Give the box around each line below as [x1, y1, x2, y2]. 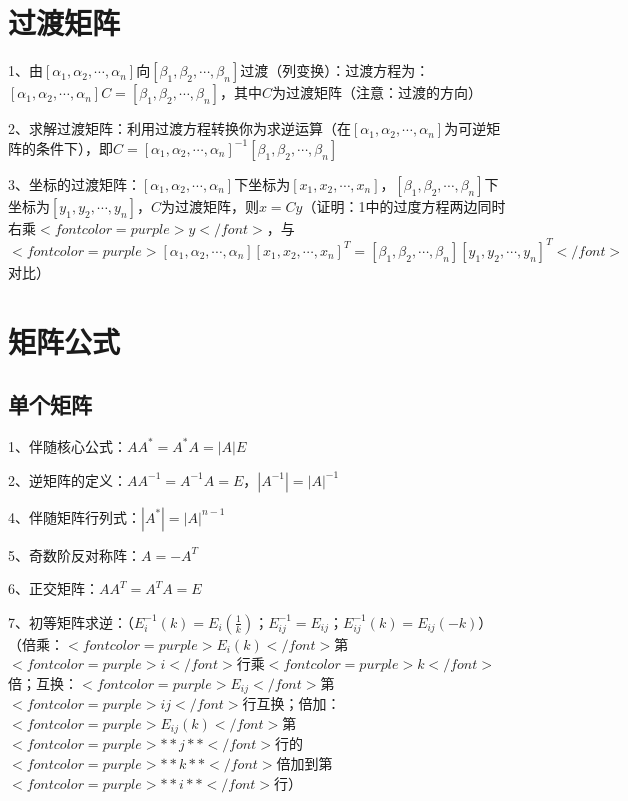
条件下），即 [35, 137, 113, 158]
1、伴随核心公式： [8, 435, 127, 456]
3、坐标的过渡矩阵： [8, 173, 141, 194]
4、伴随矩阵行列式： [8, 506, 141, 527]
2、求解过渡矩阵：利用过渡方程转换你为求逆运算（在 [8, 118, 351, 139]
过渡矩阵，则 [174, 195, 259, 216]
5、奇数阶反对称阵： [8, 544, 141, 565]
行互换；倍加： [242, 693, 341, 714]
